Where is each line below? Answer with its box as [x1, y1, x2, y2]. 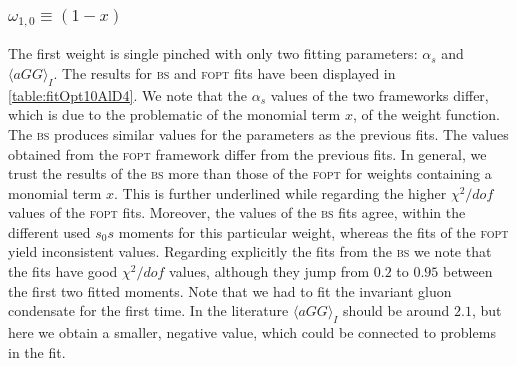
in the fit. [8, 341, 66, 362]
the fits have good [8, 261, 118, 282]
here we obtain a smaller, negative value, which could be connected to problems [8, 322, 496, 343]
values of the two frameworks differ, [270, 84, 489, 105]
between [443, 261, 493, 282]
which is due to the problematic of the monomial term [8, 104, 341, 125]
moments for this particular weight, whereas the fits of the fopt [118, 221, 509, 242]
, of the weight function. [352, 104, 500, 125]
